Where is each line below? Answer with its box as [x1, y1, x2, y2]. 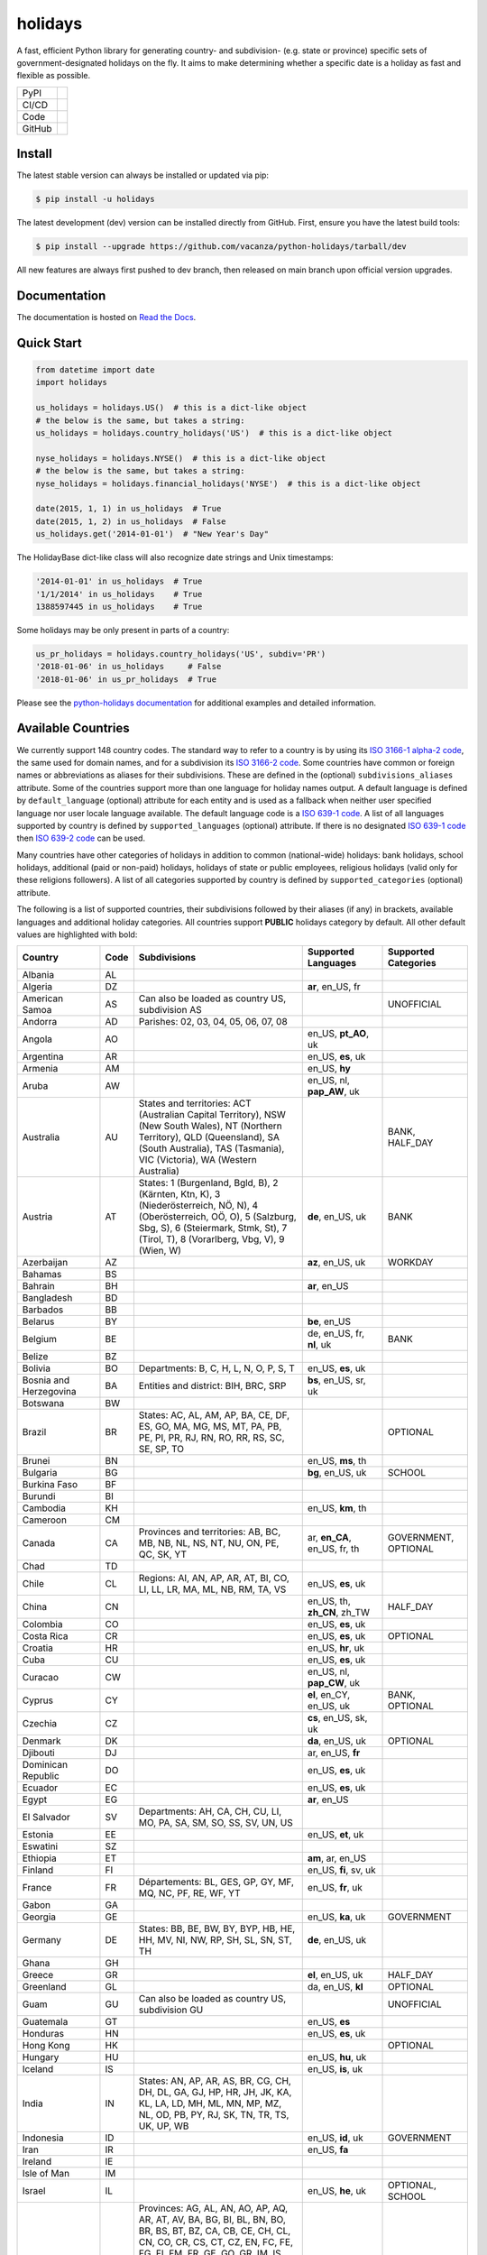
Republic [22, 1770, 60, 1782]
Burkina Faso [22, 1478, 78, 1491]
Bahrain [22, 1280, 55, 1293]
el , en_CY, [307, 1689, 351, 1701]
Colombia [22, 1618, 63, 1631]
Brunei [22, 1455, 51, 1468]
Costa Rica [22, 1630, 69, 1643]
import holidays [35, 377, 108, 388]
